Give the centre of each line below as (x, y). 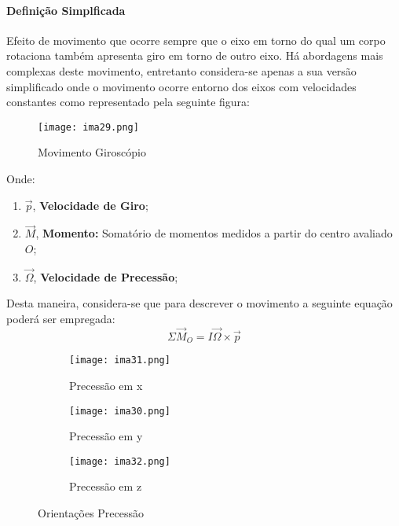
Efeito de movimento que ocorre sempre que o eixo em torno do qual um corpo (196, 40)
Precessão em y (106, 436)
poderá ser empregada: (61, 319)
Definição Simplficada (66, 10)
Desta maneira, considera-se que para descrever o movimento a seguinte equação (199, 303)
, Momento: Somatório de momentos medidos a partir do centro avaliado (214, 233)
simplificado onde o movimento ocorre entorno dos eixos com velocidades (181, 86)
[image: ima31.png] (120, 360)
